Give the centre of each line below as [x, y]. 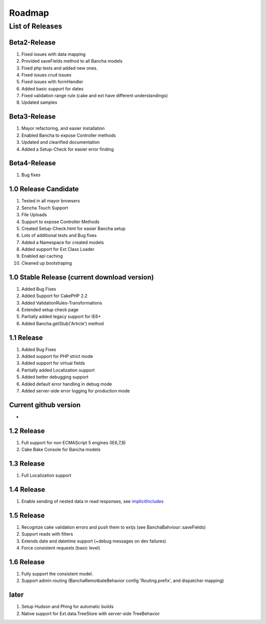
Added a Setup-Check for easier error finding [68, 149]
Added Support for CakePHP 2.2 [54, 296]
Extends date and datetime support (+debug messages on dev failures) [94, 541]
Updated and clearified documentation [61, 142]
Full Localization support [46, 475]
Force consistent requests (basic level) [61, 548]
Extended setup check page [50, 310]
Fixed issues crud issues [46, 75]
